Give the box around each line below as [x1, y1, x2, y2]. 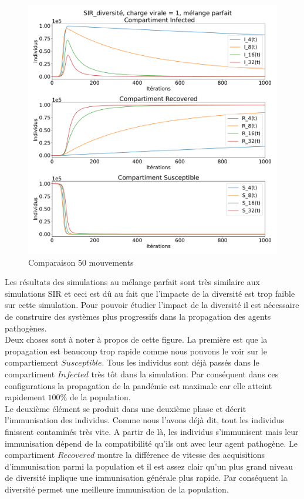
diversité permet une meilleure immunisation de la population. [5, 483, 229, 495]
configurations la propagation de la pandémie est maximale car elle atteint [5, 379, 272, 391]
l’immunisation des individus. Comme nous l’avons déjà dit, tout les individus [5, 414, 285, 426]
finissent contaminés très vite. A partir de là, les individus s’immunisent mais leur [5, 425, 299, 437]
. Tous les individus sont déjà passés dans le [102, 356, 259, 369]
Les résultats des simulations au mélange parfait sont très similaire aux [5, 276, 261, 288]
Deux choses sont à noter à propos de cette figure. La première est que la [5, 333, 268, 346]
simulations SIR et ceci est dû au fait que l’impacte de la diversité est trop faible [5, 287, 295, 299]
